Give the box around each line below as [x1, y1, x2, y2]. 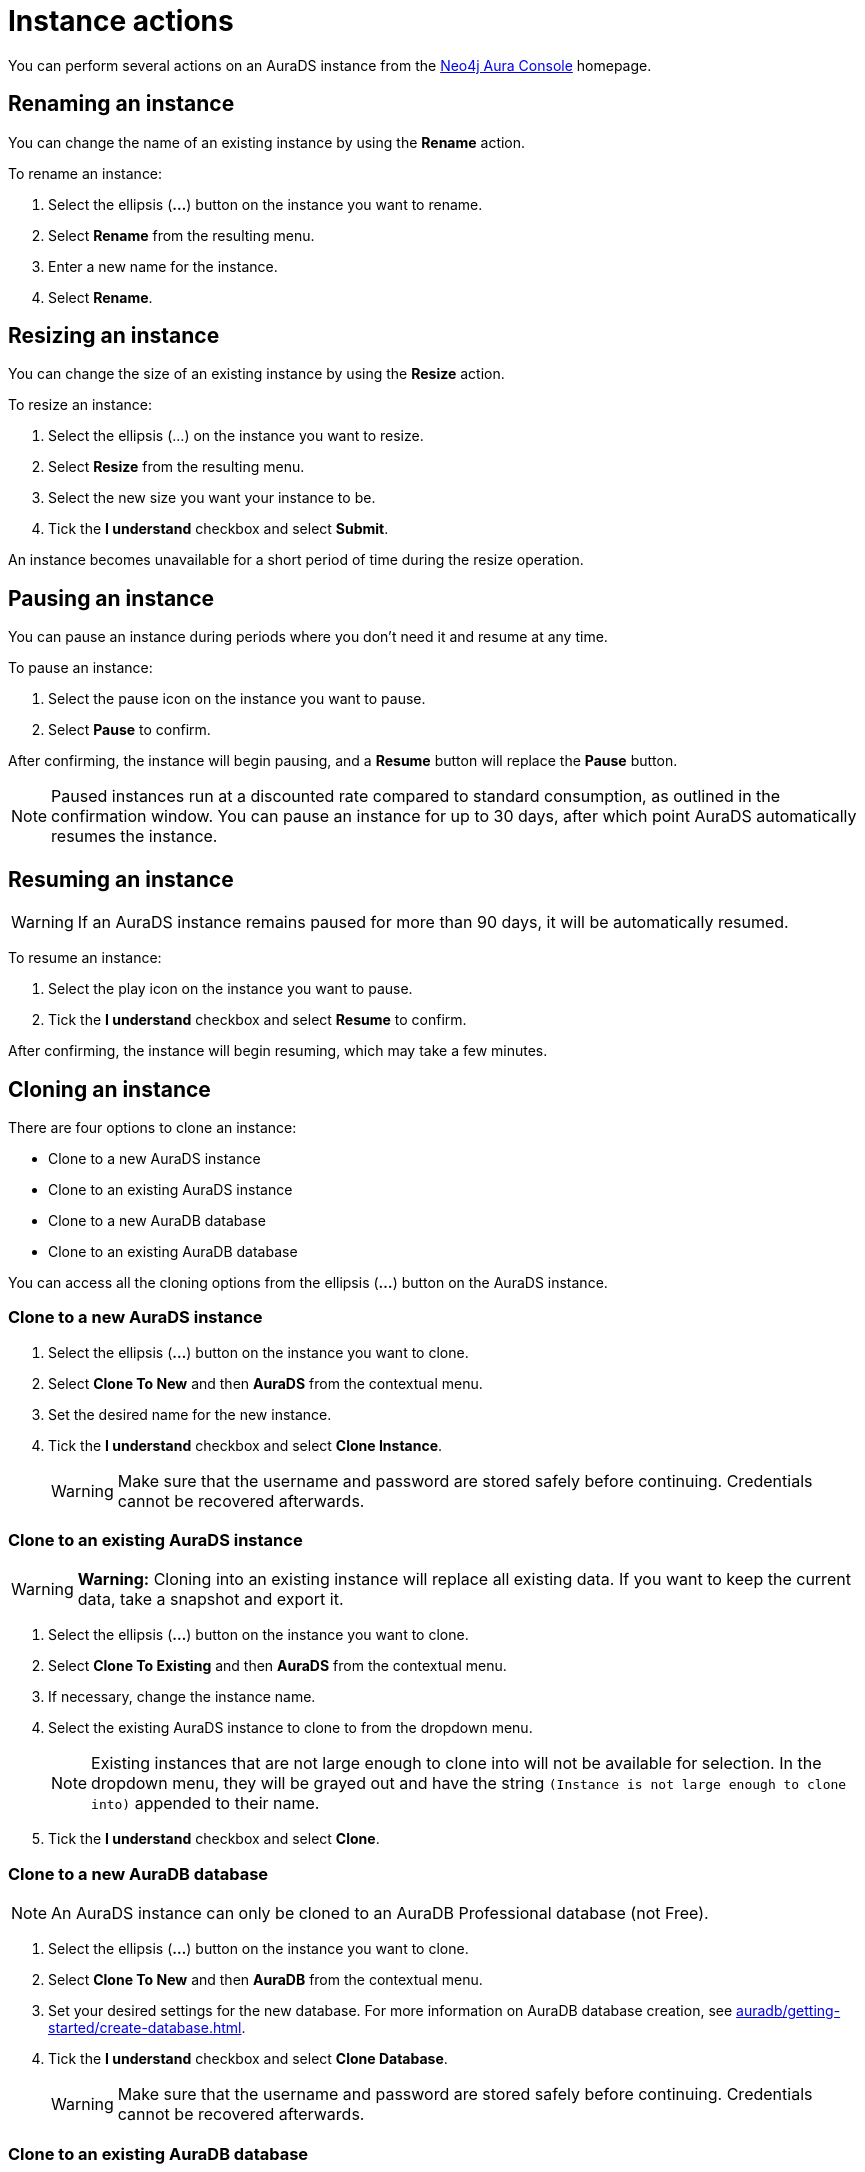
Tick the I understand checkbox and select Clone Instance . [48, 1436, 443, 1454]
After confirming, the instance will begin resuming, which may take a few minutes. [8, 1042, 548, 1060]
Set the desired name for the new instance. [48, 1405, 332, 1423]
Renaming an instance [8, 91, 235, 117]
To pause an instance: [8, 659, 153, 677]
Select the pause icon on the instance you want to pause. [48, 690, 426, 708]
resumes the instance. [51, 826, 218, 847]
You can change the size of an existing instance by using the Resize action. [8, 365, 505, 383]
